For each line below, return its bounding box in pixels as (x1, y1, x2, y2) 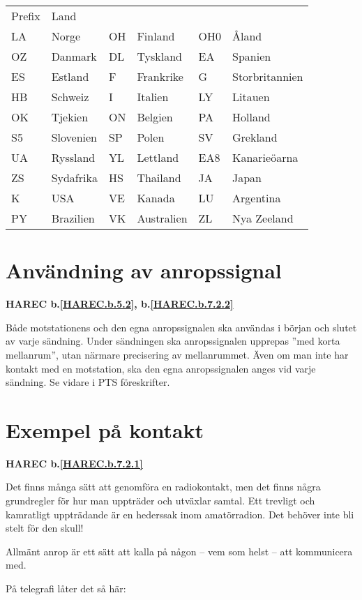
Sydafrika (51, 170, 98, 186)
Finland (137, 28, 175, 44)
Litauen (232, 89, 270, 105)
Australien (137, 210, 188, 226)
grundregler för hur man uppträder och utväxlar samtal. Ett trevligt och (6, 493, 315, 507)
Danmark (51, 48, 97, 64)
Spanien (232, 48, 271, 64)
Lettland (137, 149, 179, 165)
